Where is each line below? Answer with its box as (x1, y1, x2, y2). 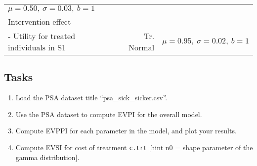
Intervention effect (8, 16, 71, 27)
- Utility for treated (8, 30, 76, 41)
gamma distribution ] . (15, 152, 80, 162)
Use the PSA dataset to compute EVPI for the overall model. (15, 109, 202, 119)
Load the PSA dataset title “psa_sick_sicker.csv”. (15, 92, 168, 103)
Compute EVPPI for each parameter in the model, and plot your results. (15, 125, 237, 136)
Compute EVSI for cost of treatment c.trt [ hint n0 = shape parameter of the (15, 142, 253, 152)
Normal (128, 41, 155, 53)
